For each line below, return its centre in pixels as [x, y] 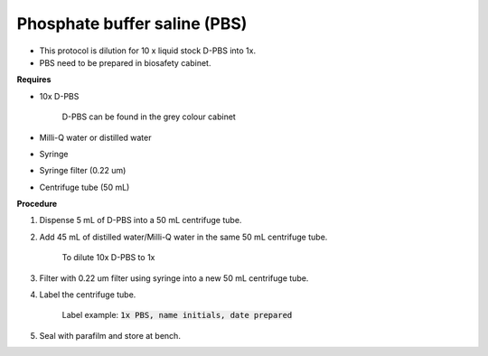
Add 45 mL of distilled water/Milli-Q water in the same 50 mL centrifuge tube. [183, 237]
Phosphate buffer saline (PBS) [132, 23]
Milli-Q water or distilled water [95, 137]
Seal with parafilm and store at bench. [110, 335]
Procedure [37, 204]
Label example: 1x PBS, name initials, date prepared [177, 315]
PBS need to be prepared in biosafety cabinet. [125, 62]
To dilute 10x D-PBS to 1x [108, 258]
